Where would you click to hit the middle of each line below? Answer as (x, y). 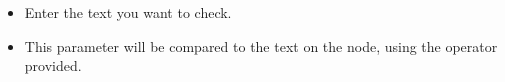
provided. (53, 65)
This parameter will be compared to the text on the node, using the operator (261, 45)
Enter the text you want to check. (128, 12)
